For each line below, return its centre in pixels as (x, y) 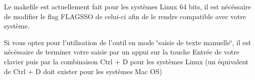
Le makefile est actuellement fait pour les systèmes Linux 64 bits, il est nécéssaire (127, 6)
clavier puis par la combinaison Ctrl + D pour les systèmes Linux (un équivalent (126, 61)
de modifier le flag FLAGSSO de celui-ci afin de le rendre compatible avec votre (125, 16)
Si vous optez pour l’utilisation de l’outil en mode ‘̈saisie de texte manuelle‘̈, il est (127, 42)
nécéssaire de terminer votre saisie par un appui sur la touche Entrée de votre (122, 52)
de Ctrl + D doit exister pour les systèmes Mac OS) (83, 71)
